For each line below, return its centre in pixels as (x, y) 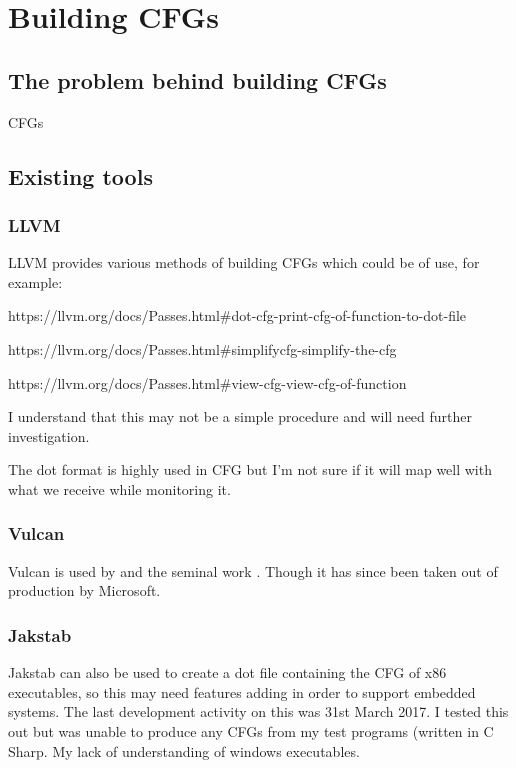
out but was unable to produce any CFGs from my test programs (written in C (251, 730)
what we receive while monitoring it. (119, 488)
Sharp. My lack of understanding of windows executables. (184, 750)
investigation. (49, 435)
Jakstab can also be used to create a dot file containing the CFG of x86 (227, 672)
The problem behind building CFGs (197, 79)
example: (35, 281)
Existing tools (80, 175)
